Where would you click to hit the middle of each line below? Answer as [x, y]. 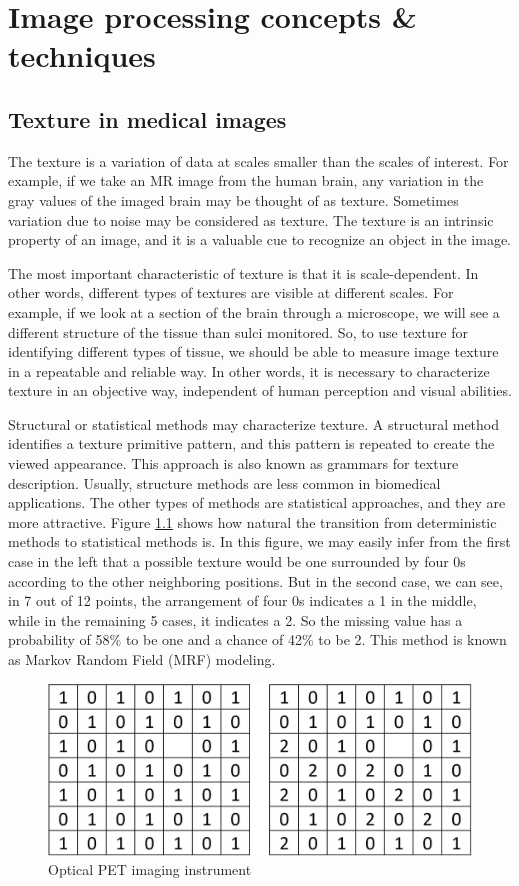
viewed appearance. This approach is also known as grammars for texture [233, 463]
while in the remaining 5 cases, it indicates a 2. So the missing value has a [235, 619]
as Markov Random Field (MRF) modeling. [142, 659]
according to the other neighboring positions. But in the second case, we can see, [255, 580]
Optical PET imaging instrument [150, 869]
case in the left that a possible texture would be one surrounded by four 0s [237, 561]
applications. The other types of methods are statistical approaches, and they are [257, 502]
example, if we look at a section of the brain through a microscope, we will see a [254, 311]
